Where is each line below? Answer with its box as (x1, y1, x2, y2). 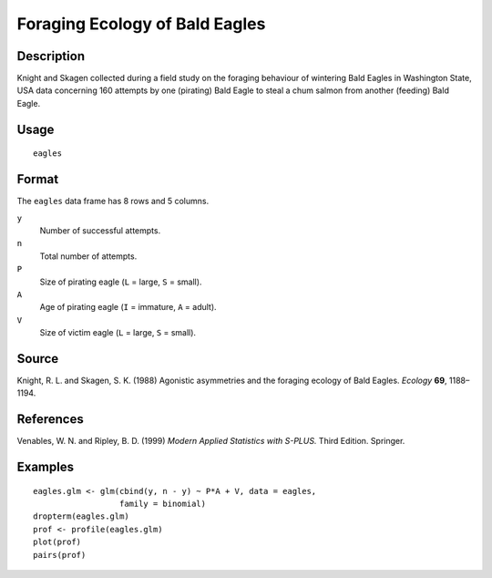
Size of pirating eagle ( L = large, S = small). (39, 276, 202, 287)
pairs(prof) (33, 550, 87, 560)
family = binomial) (118, 499, 207, 510)
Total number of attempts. (39, 251, 138, 262)
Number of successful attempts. (39, 224, 161, 236)
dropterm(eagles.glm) (33, 511, 129, 521)
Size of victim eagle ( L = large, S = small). (39, 327, 196, 338)
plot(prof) (33, 537, 82, 547)
